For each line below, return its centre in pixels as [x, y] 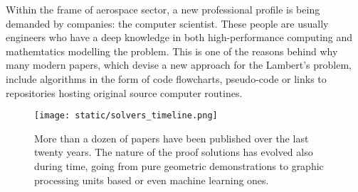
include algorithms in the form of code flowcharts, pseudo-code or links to [166, 78]
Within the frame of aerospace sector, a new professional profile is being [163, 9]
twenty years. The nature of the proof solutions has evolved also [174, 152]
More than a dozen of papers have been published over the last [172, 138]
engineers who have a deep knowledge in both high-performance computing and [179, 37]
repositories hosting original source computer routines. [124, 92]
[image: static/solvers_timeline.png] [126, 116]
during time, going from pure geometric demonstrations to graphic [179, 166]
